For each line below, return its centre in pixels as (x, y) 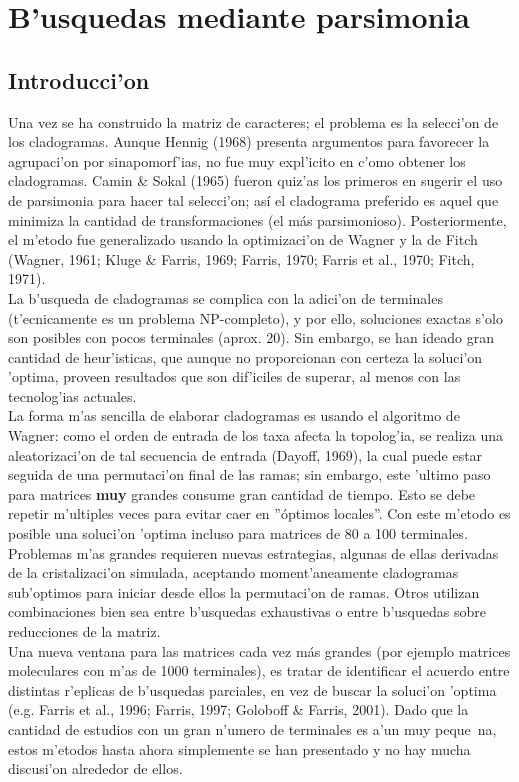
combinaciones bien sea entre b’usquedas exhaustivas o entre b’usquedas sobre (247, 611)
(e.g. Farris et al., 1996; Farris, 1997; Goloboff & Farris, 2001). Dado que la (238, 709)
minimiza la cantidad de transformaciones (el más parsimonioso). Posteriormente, (257, 219)
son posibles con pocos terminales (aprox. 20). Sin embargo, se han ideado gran (251, 337)
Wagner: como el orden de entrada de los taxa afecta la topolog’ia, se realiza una (255, 435)
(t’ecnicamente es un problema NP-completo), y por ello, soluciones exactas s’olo (255, 317)
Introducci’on (79, 79)
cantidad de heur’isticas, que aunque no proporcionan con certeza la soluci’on (245, 356)
